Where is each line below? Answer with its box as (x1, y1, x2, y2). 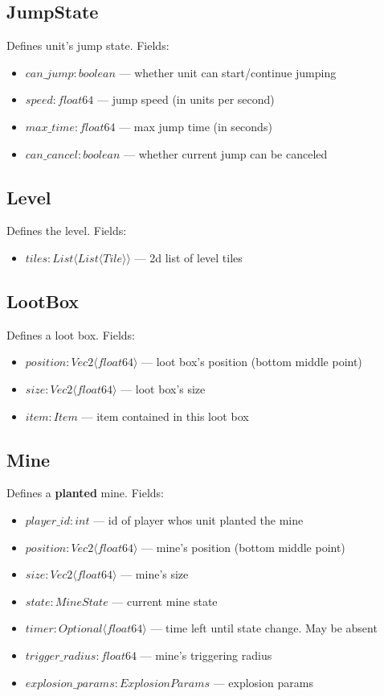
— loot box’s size (121, 380, 206, 397)
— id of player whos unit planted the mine (93, 511, 304, 528)
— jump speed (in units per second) (96, 91, 275, 108)
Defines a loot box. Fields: (6, 326, 135, 343)
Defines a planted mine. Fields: (6, 484, 164, 501)
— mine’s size (121, 566, 189, 583)
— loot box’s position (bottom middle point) (141, 353, 362, 370)
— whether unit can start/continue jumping (119, 64, 337, 80)
